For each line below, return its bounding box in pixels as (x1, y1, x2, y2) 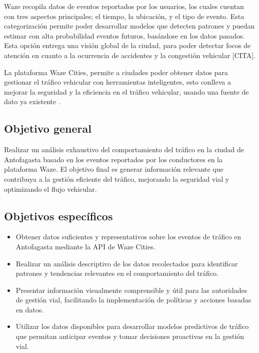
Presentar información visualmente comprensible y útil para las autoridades (15, 284, 247, 295)
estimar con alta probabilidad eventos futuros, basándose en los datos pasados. (4, 30, 245, 41)
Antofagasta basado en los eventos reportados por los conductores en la (4, 154, 223, 164)
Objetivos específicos (4, 208, 113, 223)
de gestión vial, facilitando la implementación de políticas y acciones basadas (15, 294, 251, 305)
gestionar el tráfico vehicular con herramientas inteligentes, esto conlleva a (4, 77, 231, 87)
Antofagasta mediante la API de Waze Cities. (15, 241, 155, 251)
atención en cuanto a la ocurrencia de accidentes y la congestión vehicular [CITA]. (4, 50, 256, 60)
